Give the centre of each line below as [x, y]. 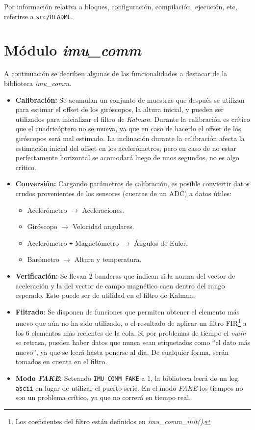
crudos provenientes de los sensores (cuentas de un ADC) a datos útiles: [123, 193]
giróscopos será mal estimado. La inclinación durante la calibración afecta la [130, 138]
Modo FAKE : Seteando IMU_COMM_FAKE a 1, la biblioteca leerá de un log [127, 378]
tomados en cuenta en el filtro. [61, 361]
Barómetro [43, 259]
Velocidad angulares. [103, 226]
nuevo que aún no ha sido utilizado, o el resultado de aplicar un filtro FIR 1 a [131, 322]
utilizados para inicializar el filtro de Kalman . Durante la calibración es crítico [133, 119]
